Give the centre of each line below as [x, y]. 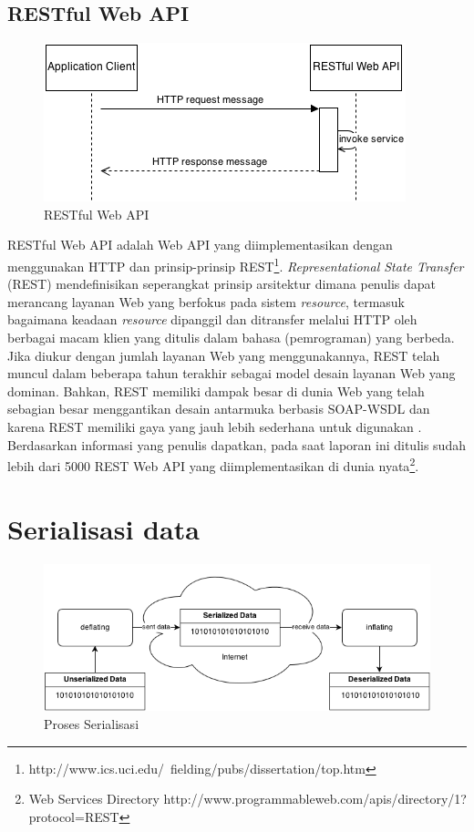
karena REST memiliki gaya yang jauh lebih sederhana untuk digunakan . [215, 426]
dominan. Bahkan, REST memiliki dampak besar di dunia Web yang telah [216, 390]
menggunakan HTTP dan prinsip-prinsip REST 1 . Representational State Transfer [236, 264]
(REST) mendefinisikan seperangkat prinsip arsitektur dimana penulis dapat [222, 284]
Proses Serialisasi [92, 723]
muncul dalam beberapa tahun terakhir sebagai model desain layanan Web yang [232, 373]
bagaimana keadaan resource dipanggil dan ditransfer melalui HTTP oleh [212, 319]
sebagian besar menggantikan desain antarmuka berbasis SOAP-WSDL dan [219, 409]
